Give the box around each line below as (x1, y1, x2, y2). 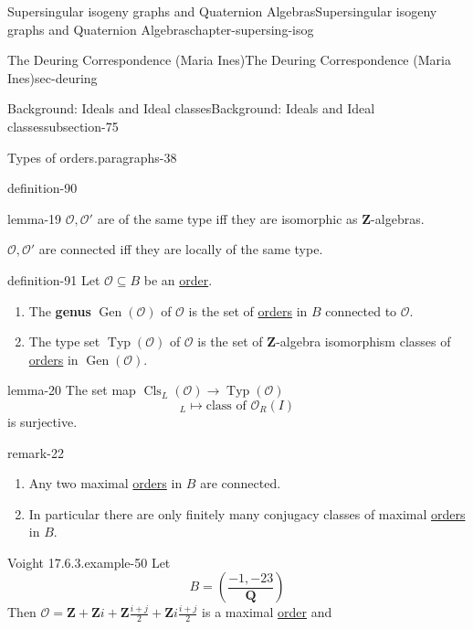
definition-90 (7, 178, 78, 197)
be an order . (143, 270, 213, 289)
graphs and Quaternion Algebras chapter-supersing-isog (7, 19, 314, 38)
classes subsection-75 (7, 116, 119, 135)
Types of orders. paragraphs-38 (7, 147, 177, 166)
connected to (325, 301, 397, 320)
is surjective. (7, 411, 78, 431)
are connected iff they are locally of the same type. (38, 240, 323, 259)
